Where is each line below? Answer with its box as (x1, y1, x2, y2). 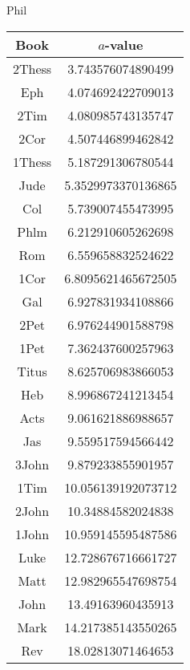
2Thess (13, 59, 52, 78)
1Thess (13, 152, 52, 171)
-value (104, 35, 144, 54)
